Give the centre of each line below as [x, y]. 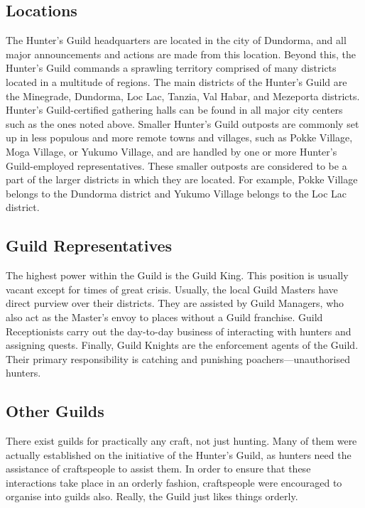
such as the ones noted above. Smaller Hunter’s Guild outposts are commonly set [182, 123]
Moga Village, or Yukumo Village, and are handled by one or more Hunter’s [171, 151]
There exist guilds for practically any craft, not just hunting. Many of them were [181, 441]
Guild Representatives [89, 245]
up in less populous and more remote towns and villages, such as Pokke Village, [179, 137]
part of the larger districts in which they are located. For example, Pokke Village [182, 179]
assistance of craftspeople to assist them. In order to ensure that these [158, 469]
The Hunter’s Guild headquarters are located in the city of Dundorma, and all [176, 40]
